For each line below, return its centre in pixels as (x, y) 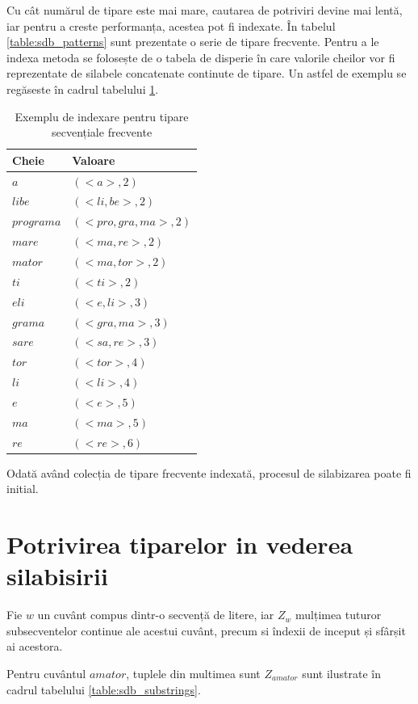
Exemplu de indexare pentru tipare (102, 116)
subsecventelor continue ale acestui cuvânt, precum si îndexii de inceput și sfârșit (206, 630)
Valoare (94, 160)
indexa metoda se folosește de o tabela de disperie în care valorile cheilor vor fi (201, 57)
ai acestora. (35, 646)
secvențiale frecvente (102, 132)
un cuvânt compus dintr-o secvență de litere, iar (156, 615)
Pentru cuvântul (46, 673)
